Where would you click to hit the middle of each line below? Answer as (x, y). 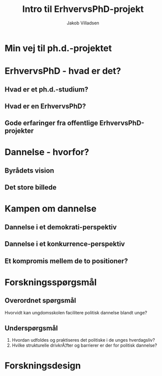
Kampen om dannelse (51, 209)
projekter (19, 131)
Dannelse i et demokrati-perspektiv (61, 227)
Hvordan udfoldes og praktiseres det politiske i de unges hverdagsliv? (83, 340)
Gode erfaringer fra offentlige (51, 123)
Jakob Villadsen (83, 23)
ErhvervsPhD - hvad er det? (63, 71)
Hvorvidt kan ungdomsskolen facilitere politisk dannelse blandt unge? (76, 312)
